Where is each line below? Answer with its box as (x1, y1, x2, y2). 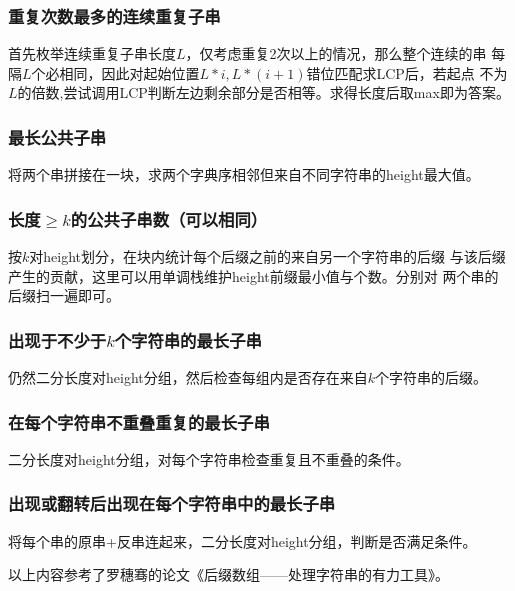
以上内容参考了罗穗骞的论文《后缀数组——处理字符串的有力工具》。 (8, 564, 449, 585)
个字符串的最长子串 (114, 327, 262, 352)
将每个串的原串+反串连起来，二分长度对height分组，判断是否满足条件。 (8, 530, 477, 551)
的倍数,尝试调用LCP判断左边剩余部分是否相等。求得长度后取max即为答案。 (17, 82, 510, 103)
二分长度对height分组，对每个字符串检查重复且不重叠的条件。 (8, 448, 410, 469)
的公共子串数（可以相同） (70, 206, 268, 231)
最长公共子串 (8, 124, 107, 149)
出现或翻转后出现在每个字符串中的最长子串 (8, 491, 336, 516)
